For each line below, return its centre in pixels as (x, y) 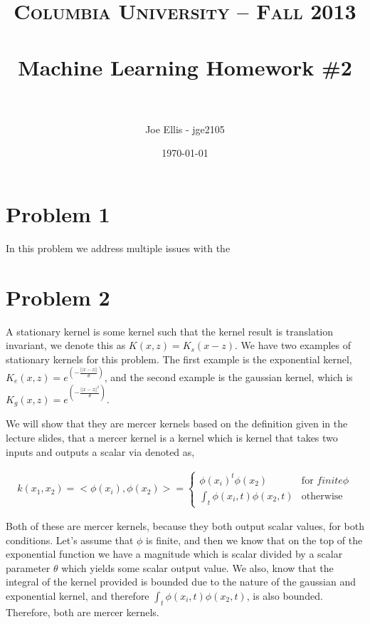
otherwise (322, 496)
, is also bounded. (285, 596)
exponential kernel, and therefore (78, 596)
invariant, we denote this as (66, 345)
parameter (28, 567)
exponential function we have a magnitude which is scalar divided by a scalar (174, 554)
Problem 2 (58, 297)
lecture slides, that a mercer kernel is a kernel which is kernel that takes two (172, 437)
